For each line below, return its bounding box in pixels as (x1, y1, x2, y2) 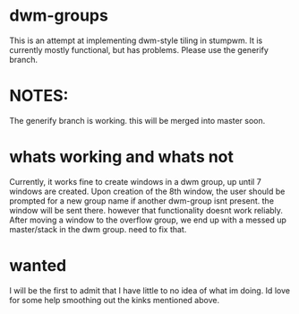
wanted (9, 256, 67, 275)
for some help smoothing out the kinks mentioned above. (9, 294, 220, 305)
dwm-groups (9, 5, 109, 26)
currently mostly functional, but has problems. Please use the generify (9, 44, 269, 55)
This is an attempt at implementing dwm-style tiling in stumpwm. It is (9, 35, 263, 46)
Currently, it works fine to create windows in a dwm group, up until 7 (9, 176, 261, 187)
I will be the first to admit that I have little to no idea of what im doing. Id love (9, 284, 291, 296)
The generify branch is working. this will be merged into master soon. (9, 115, 266, 126)
